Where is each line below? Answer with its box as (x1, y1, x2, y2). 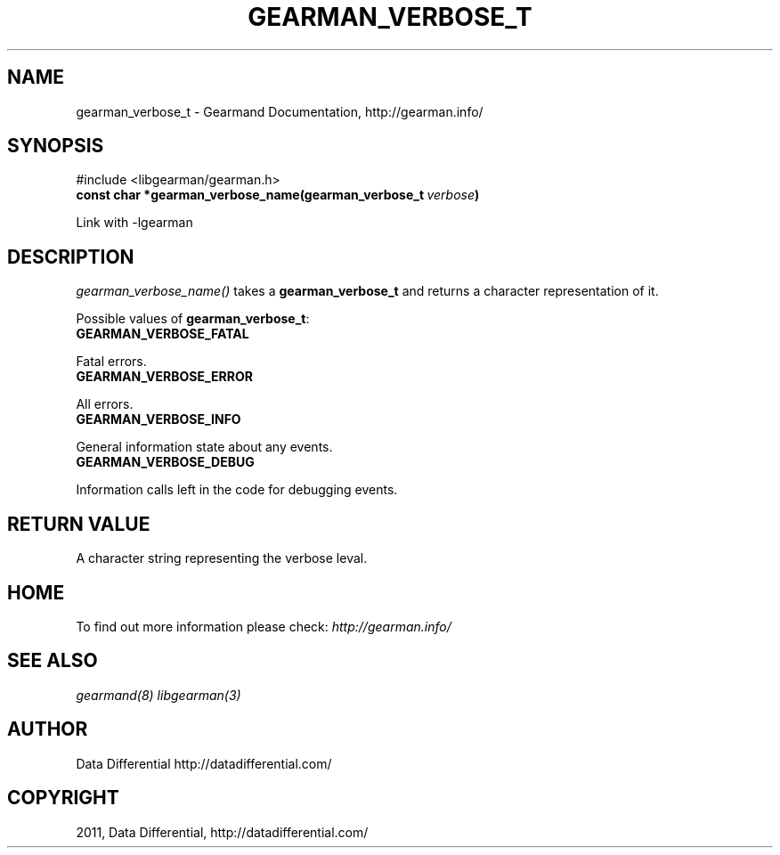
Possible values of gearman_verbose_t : (76, 311, 310, 327)
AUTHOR (7, 718, 88, 741)
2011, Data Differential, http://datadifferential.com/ (76, 824, 369, 840)
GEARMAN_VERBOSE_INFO (76, 411, 241, 427)
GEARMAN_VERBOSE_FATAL (76, 326, 249, 342)
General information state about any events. (76, 439, 333, 455)
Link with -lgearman (76, 215, 193, 231)
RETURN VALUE (7, 512, 150, 535)
